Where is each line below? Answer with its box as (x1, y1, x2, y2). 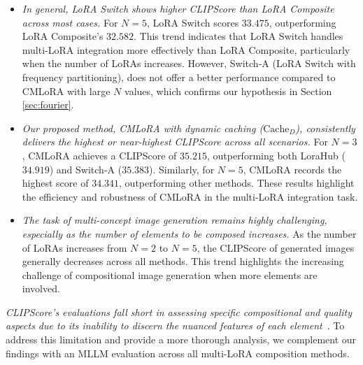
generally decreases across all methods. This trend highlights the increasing (22, 254, 344, 269)
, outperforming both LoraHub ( (206, 148, 346, 162)
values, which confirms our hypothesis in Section (124, 83, 332, 98)
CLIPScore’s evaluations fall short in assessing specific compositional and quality (6, 304, 352, 319)
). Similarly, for (149, 162, 215, 176)
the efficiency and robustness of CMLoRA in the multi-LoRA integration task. (22, 189, 358, 203)
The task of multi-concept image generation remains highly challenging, (22, 213, 327, 227)
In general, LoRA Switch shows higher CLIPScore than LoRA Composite (22, 1, 334, 15)
